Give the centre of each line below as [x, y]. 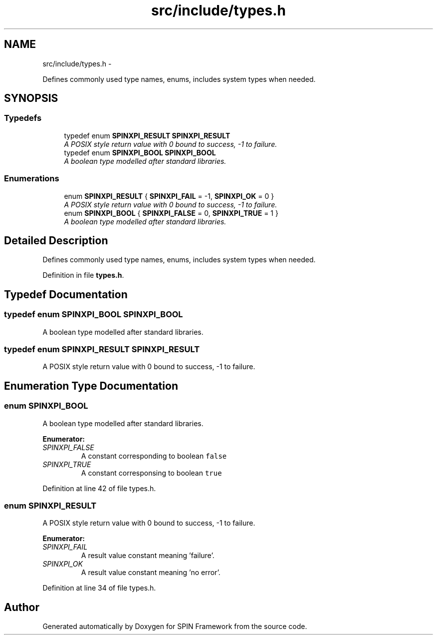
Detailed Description [56, 240]
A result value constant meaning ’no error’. [151, 573]
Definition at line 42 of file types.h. [99, 488]
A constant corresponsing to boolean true [151, 473]
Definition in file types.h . [83, 275]
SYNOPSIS [31, 98]
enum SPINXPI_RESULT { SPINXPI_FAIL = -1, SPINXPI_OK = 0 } [169, 196]
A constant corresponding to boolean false [154, 456]
